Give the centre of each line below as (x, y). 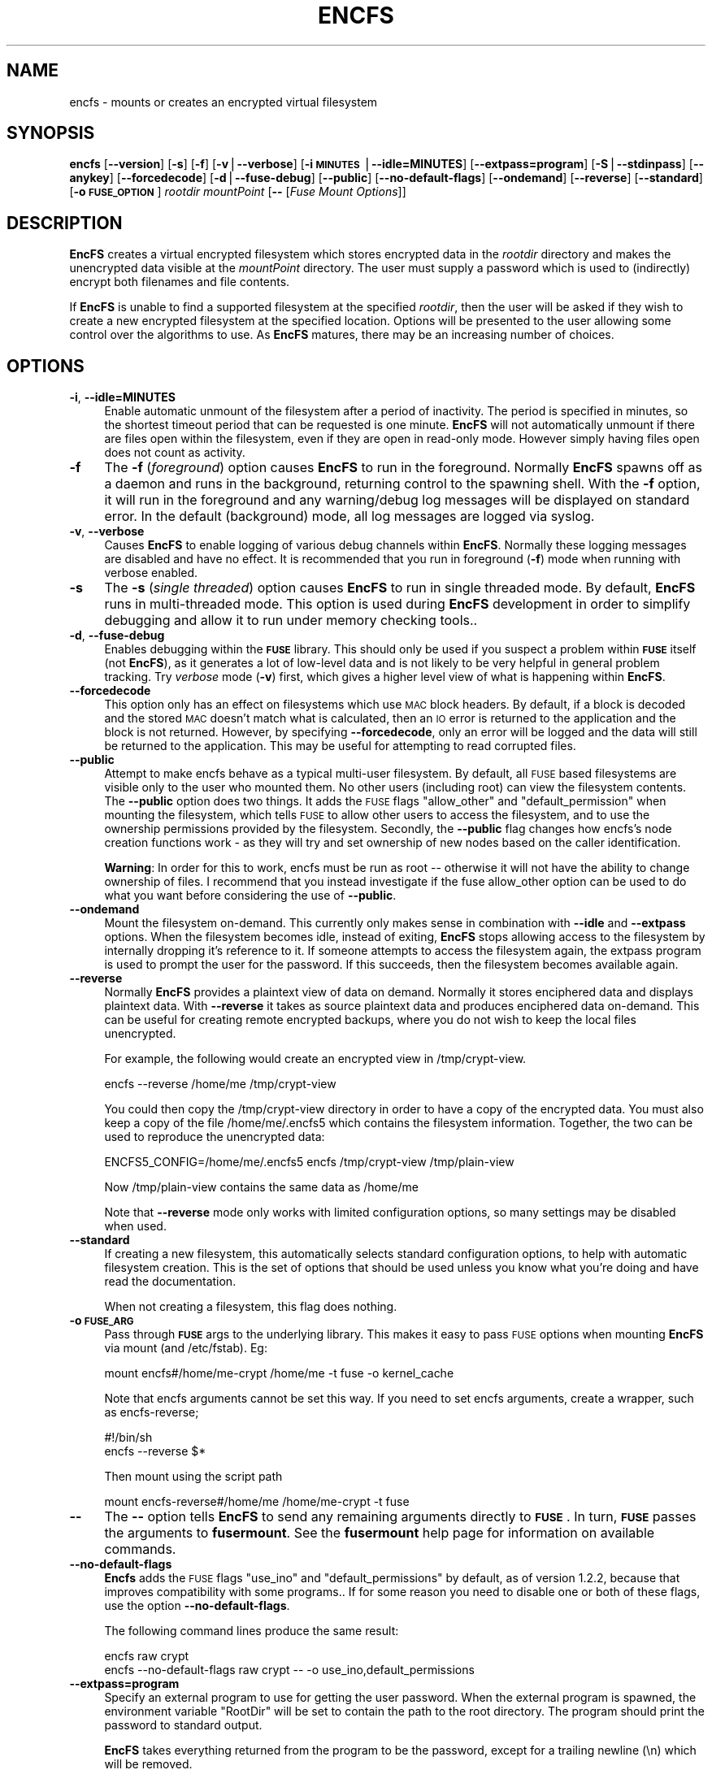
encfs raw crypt (147, 1656)
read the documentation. (170, 1282)
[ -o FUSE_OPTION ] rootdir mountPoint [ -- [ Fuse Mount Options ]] (238, 192)
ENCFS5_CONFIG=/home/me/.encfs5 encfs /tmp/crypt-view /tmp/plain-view (309, 1162)
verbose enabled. (151, 573)
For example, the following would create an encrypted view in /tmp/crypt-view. (315, 1059)
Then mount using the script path (193, 1477)
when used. (135, 1226)
